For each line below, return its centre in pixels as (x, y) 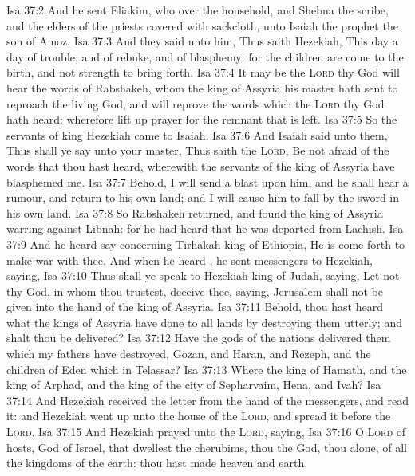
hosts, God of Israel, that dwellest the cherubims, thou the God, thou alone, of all (207, 447)
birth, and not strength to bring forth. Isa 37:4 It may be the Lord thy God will (203, 72)
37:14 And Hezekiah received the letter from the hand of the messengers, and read (207, 400)
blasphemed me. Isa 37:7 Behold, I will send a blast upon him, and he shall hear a (207, 181)
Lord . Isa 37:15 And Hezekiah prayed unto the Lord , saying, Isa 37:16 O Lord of (206, 432)
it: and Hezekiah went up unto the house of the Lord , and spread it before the (199, 416)
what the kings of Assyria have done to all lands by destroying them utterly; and (204, 322)
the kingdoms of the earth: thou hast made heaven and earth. (157, 463)
